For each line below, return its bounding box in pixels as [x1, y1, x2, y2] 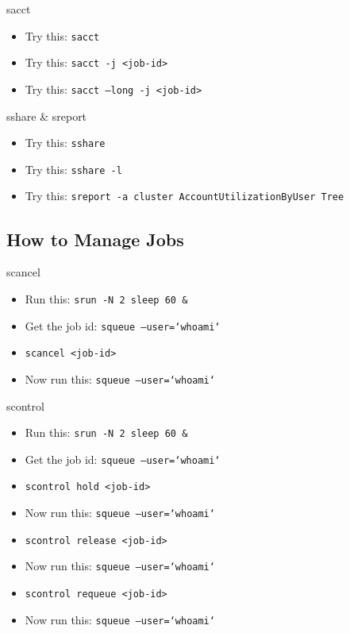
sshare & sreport [6, 107, 87, 124]
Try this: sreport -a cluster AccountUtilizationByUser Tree [25, 187, 344, 204]
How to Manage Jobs [6, 226, 184, 251]
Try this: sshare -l [25, 160, 122, 177]
